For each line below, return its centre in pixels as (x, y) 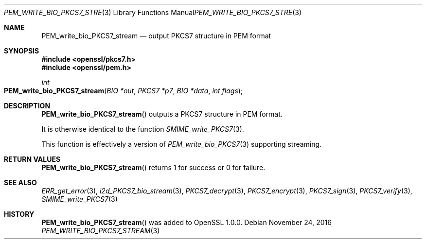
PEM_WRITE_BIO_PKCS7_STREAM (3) (101, 231)
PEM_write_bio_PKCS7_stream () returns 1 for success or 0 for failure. (153, 167)
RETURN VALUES (32, 159)
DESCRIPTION (27, 106)
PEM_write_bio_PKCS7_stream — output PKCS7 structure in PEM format (156, 36)
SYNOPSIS (22, 51)
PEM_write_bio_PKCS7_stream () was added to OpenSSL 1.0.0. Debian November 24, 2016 (186, 222)
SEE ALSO (20, 182)
